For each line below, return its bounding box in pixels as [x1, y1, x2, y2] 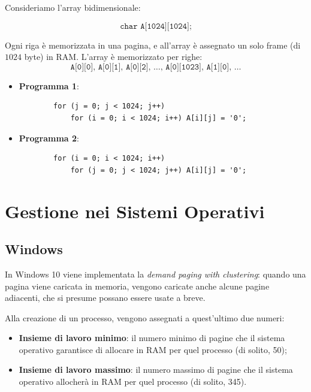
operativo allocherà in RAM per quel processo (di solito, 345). [19, 375, 247, 388]
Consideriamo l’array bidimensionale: [5, 1, 141, 13]
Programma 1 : [19, 79, 79, 92]
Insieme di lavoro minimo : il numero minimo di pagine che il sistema [19, 331, 285, 344]
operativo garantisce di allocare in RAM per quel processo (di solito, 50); [19, 343, 287, 355]
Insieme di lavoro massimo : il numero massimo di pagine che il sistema [19, 363, 293, 376]
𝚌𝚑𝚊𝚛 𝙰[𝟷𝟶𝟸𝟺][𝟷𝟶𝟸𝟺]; [120, 22, 192, 31]
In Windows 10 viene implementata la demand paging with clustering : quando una [5, 267, 306, 280]
